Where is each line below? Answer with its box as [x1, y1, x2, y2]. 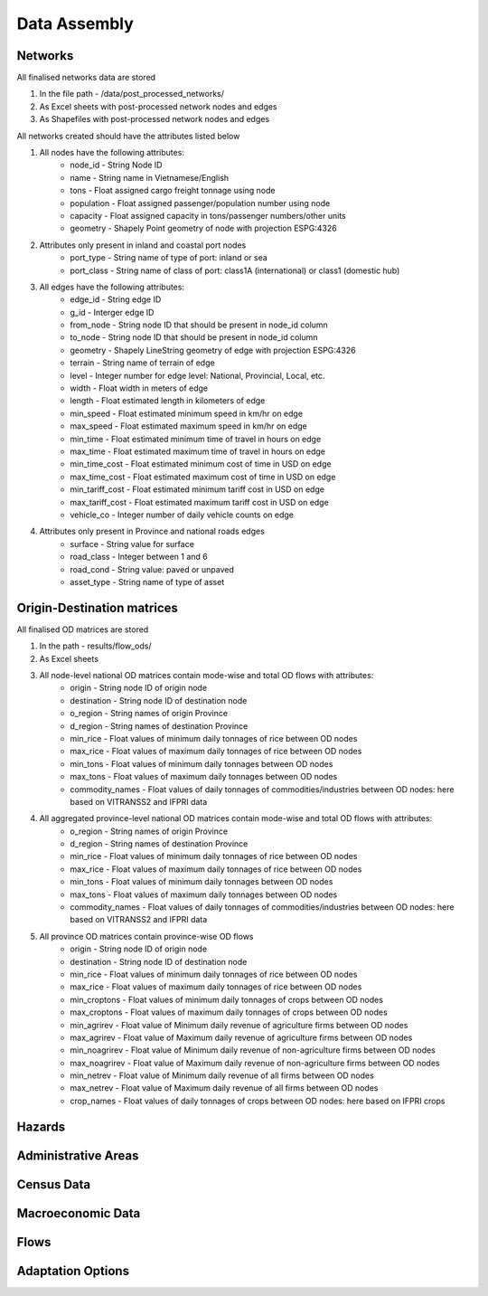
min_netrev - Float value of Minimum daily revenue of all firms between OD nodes [70, 1070, 374, 1081]
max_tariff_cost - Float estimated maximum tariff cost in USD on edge [70, 497, 329, 507]
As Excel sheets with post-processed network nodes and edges [39, 100, 277, 112]
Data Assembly [16, 14, 135, 33]
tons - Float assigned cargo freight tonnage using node [70, 185, 276, 196]
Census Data [16, 1177, 91, 1192]
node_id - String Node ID [70, 159, 163, 171]
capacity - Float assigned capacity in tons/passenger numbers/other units [70, 210, 347, 221]
